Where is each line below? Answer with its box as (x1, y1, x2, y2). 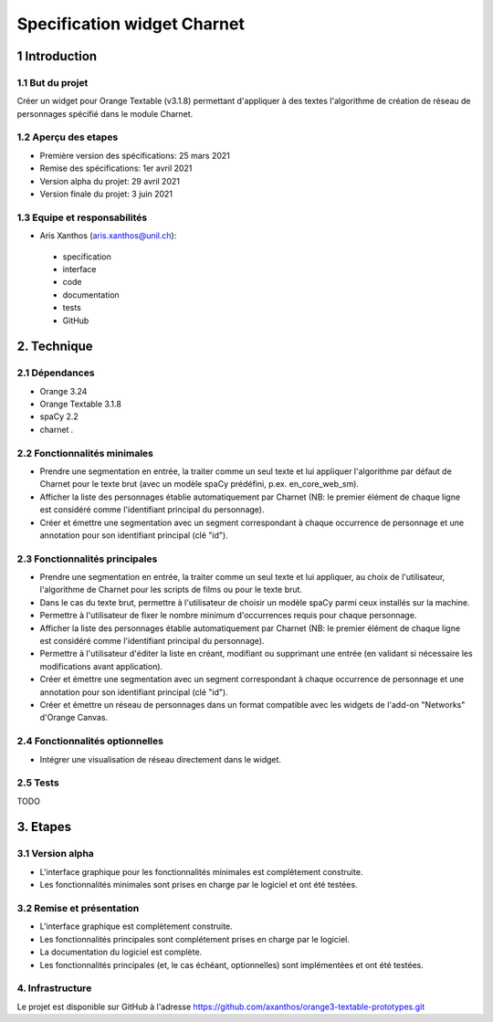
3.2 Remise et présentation (16, 901, 140, 914)
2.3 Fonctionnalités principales (16, 553, 158, 565)
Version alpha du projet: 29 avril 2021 (39, 175, 180, 186)
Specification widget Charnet (16, 14, 246, 34)
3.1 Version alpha (16, 848, 95, 860)
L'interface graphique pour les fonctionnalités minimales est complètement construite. (39, 866, 363, 877)
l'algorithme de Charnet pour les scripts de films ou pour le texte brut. (39, 585, 303, 595)
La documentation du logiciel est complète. (39, 946, 203, 958)
